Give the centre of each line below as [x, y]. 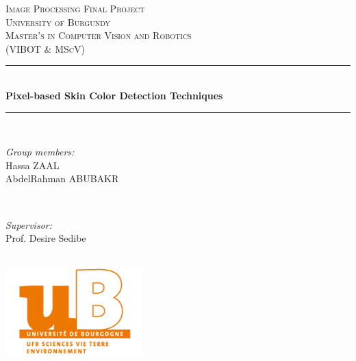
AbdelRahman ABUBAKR [62, 178]
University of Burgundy [58, 22]
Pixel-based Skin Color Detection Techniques [114, 95]
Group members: [40, 152]
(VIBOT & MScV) [45, 48]
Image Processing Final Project [75, 8]
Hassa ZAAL [33, 165]
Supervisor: [29, 224]
